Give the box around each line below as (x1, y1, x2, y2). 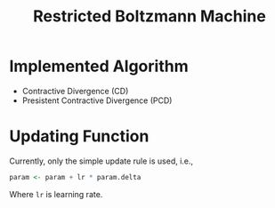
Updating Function (9, 126, 150, 147)
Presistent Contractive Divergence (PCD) (21, 95, 173, 106)
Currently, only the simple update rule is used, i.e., (9, 156, 194, 166)
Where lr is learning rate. (9, 188, 103, 199)
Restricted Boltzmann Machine (32, 6, 267, 27)
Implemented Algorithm (9, 56, 189, 76)
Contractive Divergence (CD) (21, 85, 129, 96)
